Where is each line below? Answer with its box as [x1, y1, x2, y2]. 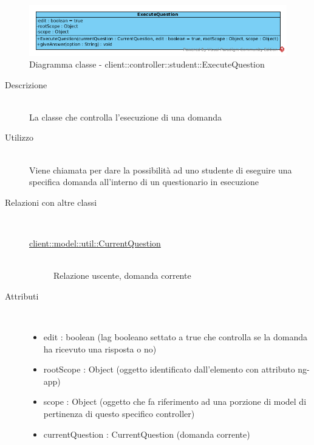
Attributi [5, 289, 39, 302]
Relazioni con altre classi [5, 195, 97, 208]
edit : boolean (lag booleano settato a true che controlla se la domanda [43, 331, 308, 343]
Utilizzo [5, 131, 34, 144]
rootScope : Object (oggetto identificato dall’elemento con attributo [43, 363, 295, 376]
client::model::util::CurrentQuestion [29, 237, 161, 250]
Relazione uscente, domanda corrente [53, 269, 191, 282]
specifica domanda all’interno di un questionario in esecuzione [29, 175, 259, 188]
